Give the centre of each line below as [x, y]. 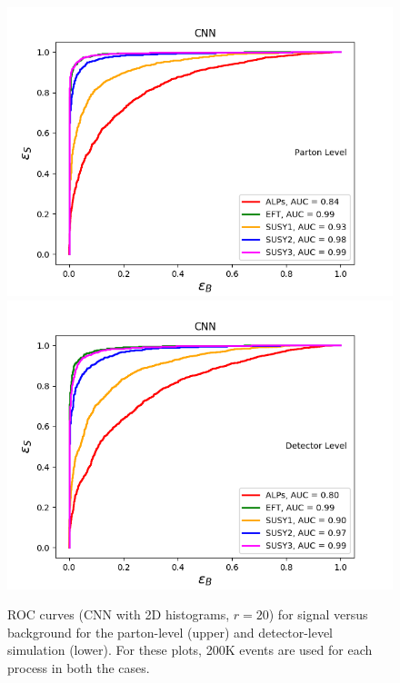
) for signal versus [318, 614]
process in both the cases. [79, 667]
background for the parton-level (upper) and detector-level [170, 632]
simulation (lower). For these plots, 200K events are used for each [190, 650]
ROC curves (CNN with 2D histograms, [119, 614]
